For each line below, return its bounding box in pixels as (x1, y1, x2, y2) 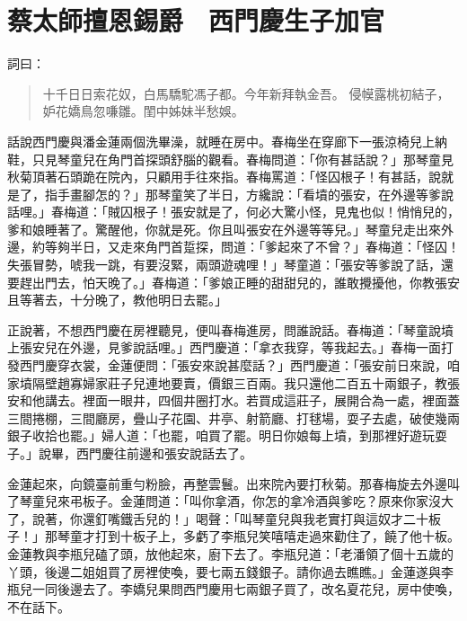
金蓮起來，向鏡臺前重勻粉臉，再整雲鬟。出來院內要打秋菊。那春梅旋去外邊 (7, 474, 447, 492)
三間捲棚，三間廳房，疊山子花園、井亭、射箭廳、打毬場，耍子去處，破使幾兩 (7, 408, 460, 427)
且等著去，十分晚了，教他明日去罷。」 (7, 290, 227, 309)
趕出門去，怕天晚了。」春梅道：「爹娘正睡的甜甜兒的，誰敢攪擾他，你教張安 (19, 272, 460, 291)
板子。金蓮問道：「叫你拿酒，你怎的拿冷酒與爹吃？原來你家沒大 (82, 492, 454, 510)
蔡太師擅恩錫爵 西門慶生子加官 (7, 2, 385, 39)
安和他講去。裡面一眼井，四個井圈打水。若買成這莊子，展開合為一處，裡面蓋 (7, 391, 460, 410)
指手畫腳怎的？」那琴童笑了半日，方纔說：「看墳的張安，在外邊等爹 (44, 184, 441, 203)
